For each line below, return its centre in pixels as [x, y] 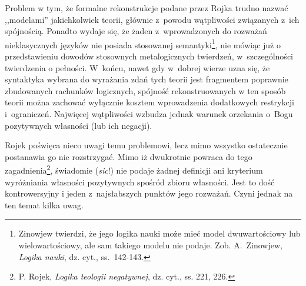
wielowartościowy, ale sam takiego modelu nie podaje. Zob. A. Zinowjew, [150, 245]
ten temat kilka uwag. [44, 204]
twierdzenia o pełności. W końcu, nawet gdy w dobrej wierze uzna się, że [137, 67]
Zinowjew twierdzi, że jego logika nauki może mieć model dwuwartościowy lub [159, 233]
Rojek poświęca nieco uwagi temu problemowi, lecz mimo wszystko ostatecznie [146, 145]
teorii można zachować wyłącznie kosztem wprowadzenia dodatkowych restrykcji [149, 102]
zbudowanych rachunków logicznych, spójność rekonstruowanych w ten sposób [145, 90]
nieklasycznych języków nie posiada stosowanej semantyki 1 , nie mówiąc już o [143, 44]
